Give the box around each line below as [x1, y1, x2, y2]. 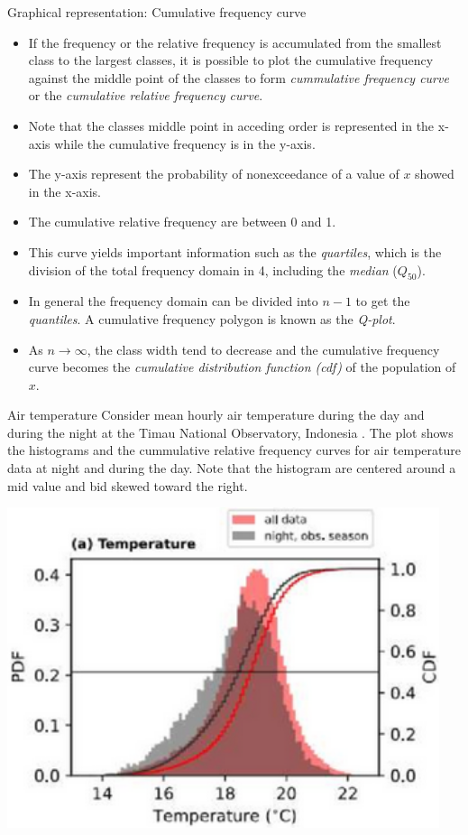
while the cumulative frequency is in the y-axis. [54, 134, 316, 153]
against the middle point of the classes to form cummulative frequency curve [28, 68, 449, 87]
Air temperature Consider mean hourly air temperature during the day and [7, 405, 425, 424]
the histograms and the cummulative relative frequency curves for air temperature [7, 441, 461, 459]
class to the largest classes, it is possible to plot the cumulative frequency [28, 51, 434, 70]
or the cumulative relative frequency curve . [28, 86, 263, 105]
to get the [355, 292, 410, 311]
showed [415, 164, 454, 183]
